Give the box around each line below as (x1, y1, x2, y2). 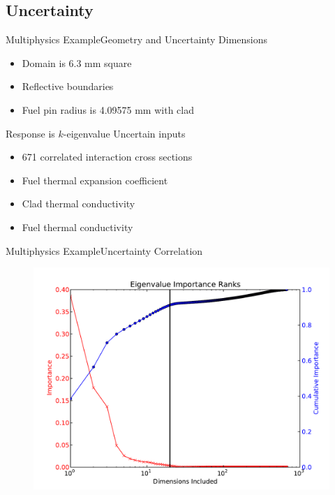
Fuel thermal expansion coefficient (22, 172, 168, 187)
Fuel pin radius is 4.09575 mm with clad (22, 102, 194, 117)
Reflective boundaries (22, 79, 114, 94)
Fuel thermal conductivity (22, 219, 133, 234)
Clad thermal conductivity (22, 196, 135, 211)
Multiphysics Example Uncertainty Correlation (6, 243, 203, 258)
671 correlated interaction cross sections (22, 149, 193, 164)
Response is (6, 126, 55, 140)
